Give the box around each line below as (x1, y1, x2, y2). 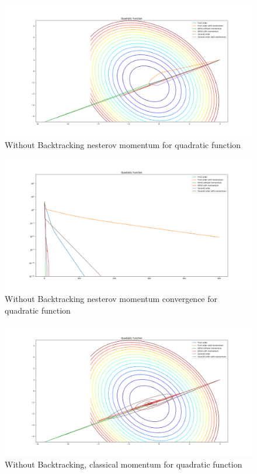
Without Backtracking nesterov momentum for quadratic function (5, 138, 241, 150)
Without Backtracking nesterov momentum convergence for (5, 293, 218, 305)
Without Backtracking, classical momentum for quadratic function (5, 458, 242, 470)
